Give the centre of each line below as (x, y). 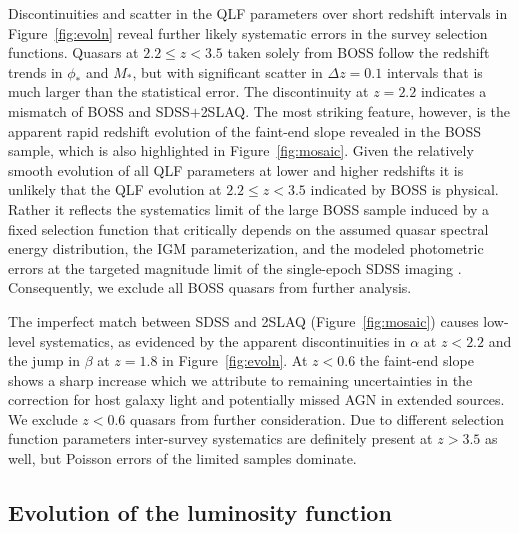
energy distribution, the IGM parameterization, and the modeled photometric (246, 248)
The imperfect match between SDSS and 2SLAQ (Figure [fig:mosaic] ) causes (243, 320)
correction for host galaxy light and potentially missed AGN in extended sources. (256, 399)
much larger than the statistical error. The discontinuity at (188, 91)
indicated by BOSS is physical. (404, 189)
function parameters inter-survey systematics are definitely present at (220, 438)
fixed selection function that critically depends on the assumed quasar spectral (248, 228)
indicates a (453, 91)
